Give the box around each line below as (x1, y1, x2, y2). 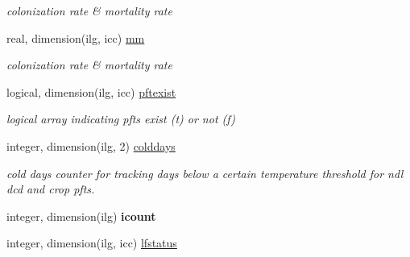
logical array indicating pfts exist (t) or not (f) (6, 110, 236, 127)
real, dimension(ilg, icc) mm (6, 29, 145, 46)
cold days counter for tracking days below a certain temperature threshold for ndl (6, 164, 404, 181)
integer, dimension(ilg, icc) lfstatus (6, 234, 177, 251)
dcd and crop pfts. (6, 180, 95, 197)
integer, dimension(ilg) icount (6, 207, 156, 224)
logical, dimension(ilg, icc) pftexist (6, 83, 176, 100)
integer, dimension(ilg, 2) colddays (6, 137, 176, 154)
